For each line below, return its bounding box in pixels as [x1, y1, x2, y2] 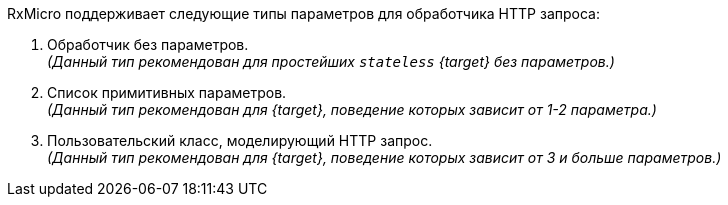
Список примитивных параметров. [47, 84, 287, 101]
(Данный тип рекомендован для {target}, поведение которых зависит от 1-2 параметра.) [47, 101, 657, 118]
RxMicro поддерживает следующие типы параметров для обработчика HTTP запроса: [7, 5, 600, 22]
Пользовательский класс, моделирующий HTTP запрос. [47, 132, 433, 149]
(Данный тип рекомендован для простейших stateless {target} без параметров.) [47, 53, 615, 70]
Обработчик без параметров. [47, 36, 249, 53]
